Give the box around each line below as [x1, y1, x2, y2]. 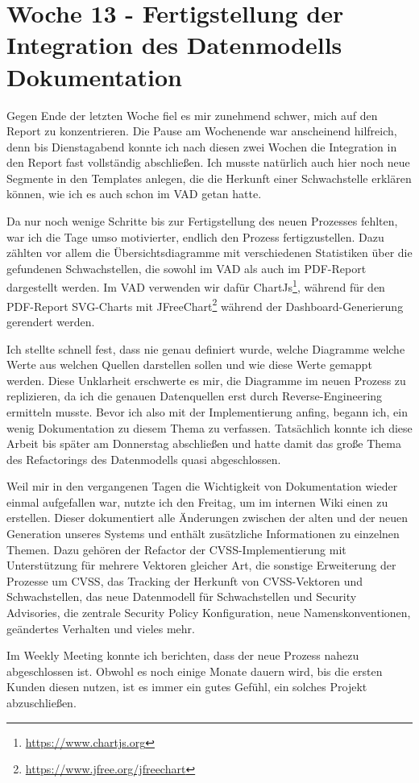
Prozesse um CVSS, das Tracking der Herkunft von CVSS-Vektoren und [6, 572, 363, 589]
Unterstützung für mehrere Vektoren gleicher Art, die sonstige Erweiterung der [6, 557, 396, 574]
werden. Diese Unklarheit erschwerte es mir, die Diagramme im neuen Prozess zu [6, 371, 406, 388]
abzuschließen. [6, 694, 77, 710]
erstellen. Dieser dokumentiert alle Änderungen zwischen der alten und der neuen [6, 509, 409, 526]
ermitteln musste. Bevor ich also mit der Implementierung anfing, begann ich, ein [6, 403, 408, 420]
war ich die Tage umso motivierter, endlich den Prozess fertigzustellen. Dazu [6, 228, 384, 245]
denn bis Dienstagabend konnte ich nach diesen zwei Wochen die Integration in [6, 138, 397, 155]
